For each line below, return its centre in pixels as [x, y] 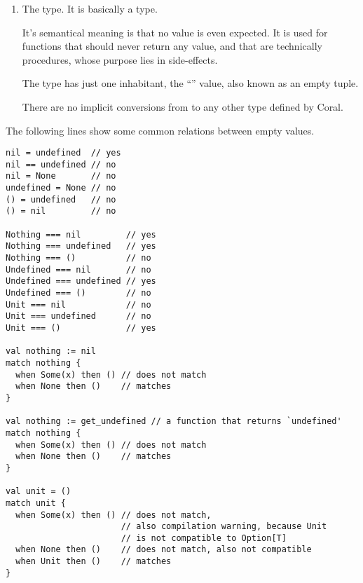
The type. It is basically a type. [90, 8]
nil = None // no [61, 176]
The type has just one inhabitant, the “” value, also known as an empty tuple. [190, 83]
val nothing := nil [51, 351]
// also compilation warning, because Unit [224, 527]
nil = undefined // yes [63, 153]
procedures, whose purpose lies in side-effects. [120, 59]
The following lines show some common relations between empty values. [160, 130]
